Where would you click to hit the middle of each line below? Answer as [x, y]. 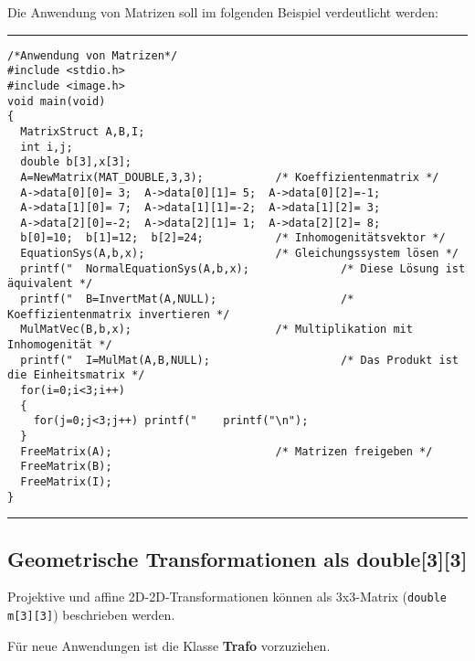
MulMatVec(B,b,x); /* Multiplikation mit [216, 330]
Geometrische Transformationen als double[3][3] [237, 558]
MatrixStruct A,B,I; [83, 131]
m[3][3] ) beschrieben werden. [91, 615]
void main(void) [57, 101]
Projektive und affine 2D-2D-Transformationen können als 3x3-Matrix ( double [227, 597]
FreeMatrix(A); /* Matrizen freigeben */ [227, 451]
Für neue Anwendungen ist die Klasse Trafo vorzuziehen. [169, 645]
